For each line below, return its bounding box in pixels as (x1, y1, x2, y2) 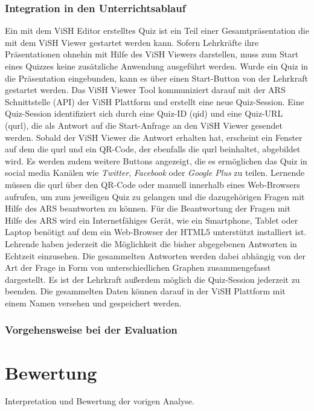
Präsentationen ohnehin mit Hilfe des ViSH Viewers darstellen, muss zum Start (5, 48, 299, 60)
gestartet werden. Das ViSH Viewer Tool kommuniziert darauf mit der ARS (5, 83, 286, 96)
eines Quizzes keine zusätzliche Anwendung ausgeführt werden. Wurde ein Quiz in (5, 60, 309, 72)
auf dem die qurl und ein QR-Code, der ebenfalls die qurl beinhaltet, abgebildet (5, 143, 301, 155)
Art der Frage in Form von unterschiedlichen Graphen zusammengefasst (5, 261, 271, 274)
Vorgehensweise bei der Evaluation (5, 322, 178, 337)
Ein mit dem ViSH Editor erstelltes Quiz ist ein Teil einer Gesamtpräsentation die (5, 24, 309, 37)
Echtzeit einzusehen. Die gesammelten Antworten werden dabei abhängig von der (5, 249, 306, 262)
